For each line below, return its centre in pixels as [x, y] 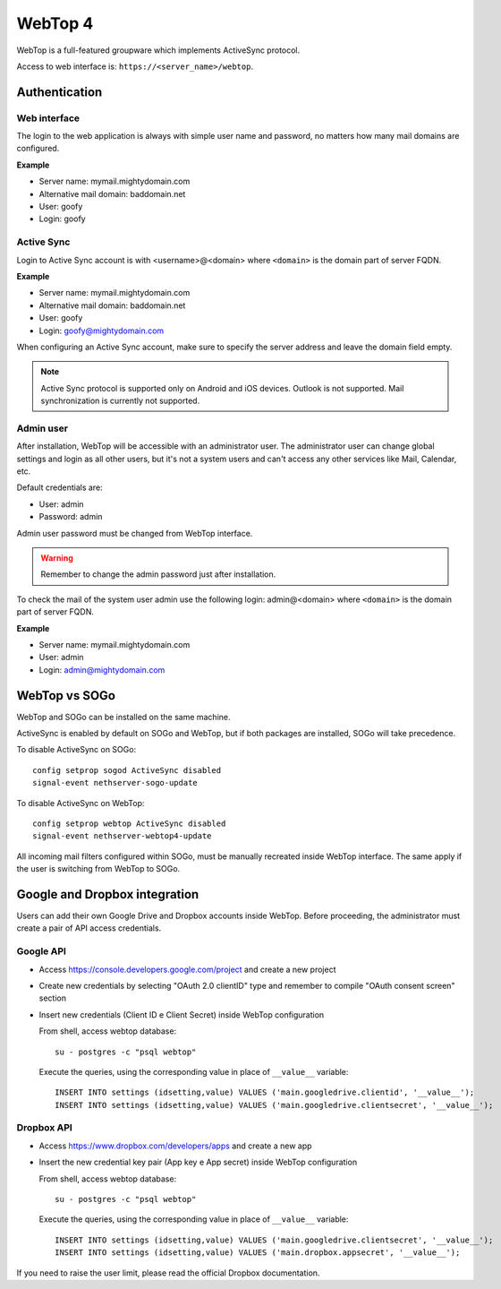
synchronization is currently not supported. [120, 401]
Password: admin [71, 517]
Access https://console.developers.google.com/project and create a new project [187, 969]
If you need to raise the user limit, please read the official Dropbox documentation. [168, 1273]
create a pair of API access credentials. [89, 928]
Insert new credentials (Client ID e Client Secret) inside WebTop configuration [182, 1014]
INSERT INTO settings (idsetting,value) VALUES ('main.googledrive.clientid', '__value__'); [265, 1092]
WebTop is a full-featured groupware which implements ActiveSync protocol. [158, 50]
